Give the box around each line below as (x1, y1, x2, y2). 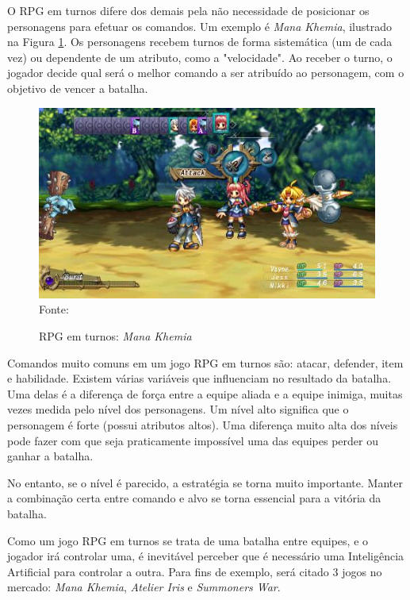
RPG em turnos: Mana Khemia (39, 328, 192, 344)
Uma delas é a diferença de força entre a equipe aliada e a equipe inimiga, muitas (7, 385, 403, 402)
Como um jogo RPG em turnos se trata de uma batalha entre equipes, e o (7, 532, 369, 548)
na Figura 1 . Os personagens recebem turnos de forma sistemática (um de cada (7, 33, 393, 50)
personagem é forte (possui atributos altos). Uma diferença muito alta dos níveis (7, 416, 398, 433)
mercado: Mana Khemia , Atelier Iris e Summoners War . (7, 579, 281, 595)
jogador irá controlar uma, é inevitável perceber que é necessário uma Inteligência (7, 548, 404, 564)
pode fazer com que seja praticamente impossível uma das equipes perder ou (7, 432, 378, 448)
